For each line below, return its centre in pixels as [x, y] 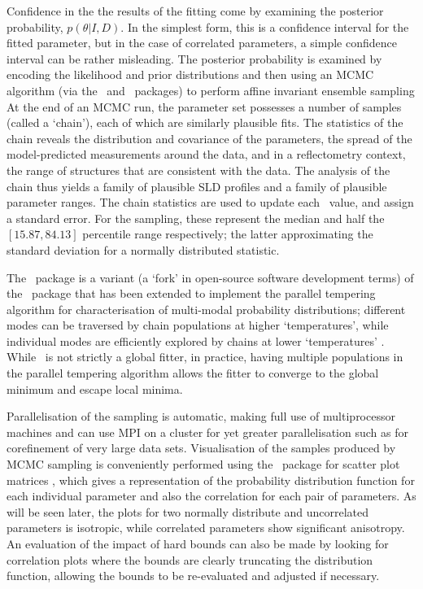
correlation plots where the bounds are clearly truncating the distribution [190, 559]
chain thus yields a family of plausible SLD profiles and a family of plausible [197, 186]
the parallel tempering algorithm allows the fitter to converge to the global [193, 373]
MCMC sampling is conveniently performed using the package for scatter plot [203, 464]
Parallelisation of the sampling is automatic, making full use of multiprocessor [201, 416]
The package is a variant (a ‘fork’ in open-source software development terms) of [210, 277]
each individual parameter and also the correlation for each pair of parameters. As [211, 496]
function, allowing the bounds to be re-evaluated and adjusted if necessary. [193, 576]
